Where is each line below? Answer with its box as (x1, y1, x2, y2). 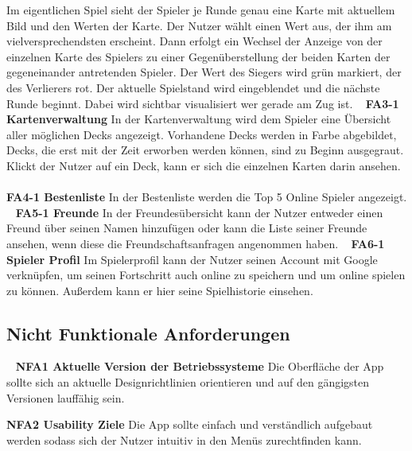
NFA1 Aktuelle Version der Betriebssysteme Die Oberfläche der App (15, 358, 384, 375)
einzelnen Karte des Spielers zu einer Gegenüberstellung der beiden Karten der (6, 48, 391, 64)
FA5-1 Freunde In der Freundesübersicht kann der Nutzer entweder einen (15, 204, 383, 220)
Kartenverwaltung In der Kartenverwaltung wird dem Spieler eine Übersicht (6, 111, 391, 127)
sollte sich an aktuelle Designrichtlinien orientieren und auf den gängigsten (6, 374, 370, 391)
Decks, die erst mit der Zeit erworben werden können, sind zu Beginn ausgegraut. (6, 142, 404, 158)
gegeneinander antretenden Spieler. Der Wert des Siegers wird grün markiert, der (6, 64, 402, 80)
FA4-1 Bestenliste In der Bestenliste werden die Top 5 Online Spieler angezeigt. (6, 189, 407, 205)
